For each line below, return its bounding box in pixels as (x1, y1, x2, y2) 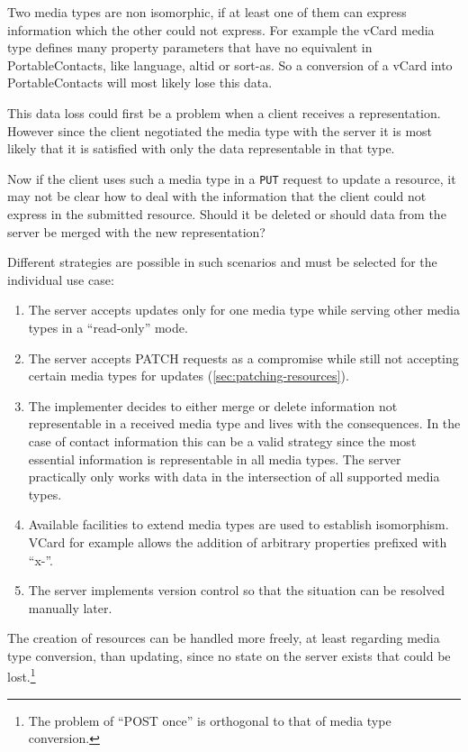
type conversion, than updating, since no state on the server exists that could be (7, 646, 451, 665)
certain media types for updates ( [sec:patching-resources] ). (28, 366, 349, 385)
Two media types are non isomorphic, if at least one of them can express (7, 3, 407, 21)
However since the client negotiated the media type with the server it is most (7, 121, 433, 140)
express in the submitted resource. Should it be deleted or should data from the (7, 205, 446, 223)
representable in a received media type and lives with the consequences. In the (28, 414, 461, 433)
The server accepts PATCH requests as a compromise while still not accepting (28, 348, 459, 367)
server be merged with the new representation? (7, 222, 265, 241)
